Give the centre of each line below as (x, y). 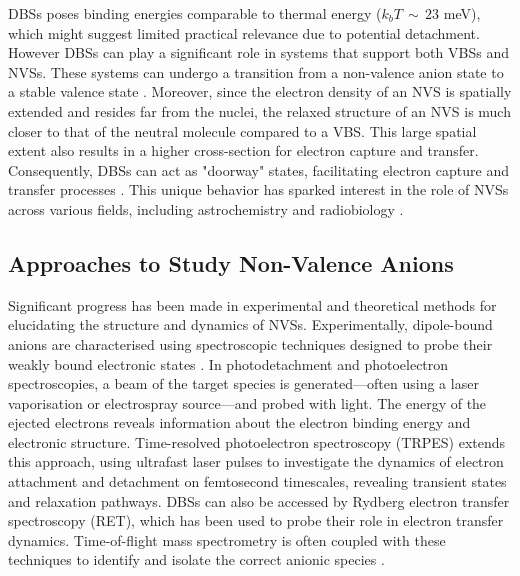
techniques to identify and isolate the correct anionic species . (196, 559)
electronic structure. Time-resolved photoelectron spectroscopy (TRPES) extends (257, 441)
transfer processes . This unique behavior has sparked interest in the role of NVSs (258, 189)
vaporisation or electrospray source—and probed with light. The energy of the (247, 402)
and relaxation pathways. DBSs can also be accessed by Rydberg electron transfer (259, 500)
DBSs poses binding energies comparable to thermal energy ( (195, 13)
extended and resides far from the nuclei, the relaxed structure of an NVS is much (259, 110)
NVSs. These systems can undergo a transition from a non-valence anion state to (256, 71)
